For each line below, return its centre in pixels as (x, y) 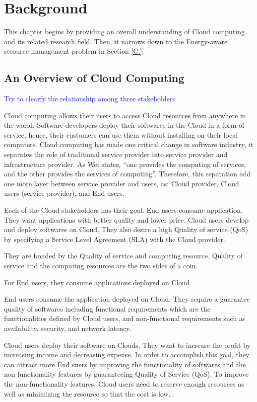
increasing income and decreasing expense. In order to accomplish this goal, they (127, 355)
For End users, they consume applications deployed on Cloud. (98, 282)
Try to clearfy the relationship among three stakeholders (90, 99)
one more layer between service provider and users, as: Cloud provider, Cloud (122, 183)
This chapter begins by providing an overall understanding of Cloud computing (125, 32)
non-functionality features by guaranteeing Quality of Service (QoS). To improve (127, 374)
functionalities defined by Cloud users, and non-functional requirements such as (125, 318)
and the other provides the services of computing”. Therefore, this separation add (128, 174)
